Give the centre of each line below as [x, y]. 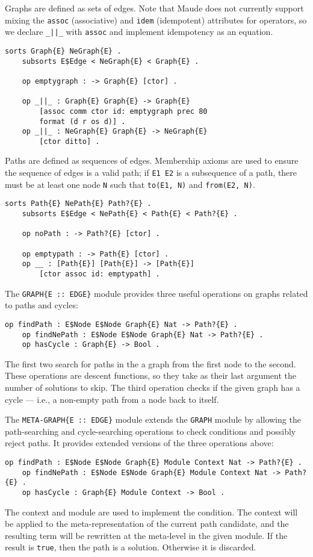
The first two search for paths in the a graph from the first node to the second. [150, 363]
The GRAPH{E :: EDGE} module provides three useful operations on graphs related [156, 293]
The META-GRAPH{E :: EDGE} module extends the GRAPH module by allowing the [153, 419]
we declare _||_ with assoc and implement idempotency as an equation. [139, 32]
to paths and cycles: [42, 305]
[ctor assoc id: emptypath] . [100, 274]
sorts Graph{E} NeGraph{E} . [63, 51]
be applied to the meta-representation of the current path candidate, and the [147, 524]
